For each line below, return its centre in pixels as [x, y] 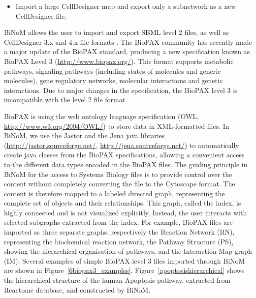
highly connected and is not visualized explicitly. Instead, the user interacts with [126, 212]
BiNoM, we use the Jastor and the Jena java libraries [84, 135]
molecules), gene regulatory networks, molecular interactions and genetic [113, 80]
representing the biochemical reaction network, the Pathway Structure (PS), [119, 241]
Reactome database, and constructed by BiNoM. [77, 289]
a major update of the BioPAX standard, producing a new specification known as [127, 51]
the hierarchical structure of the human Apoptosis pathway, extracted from [117, 280]
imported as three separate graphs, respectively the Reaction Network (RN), [119, 232]
